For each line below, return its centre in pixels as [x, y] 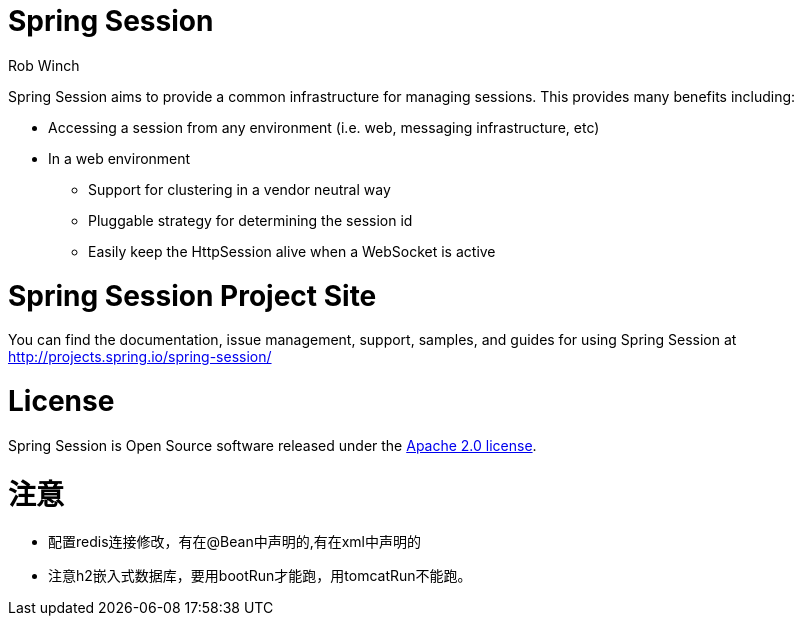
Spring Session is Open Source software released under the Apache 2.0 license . [272, 445]
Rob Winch [44, 65]
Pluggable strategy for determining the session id [250, 220]
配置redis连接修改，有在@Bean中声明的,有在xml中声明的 [234, 542]
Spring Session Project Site [192, 295]
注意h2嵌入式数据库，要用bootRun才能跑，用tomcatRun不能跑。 [260, 576]
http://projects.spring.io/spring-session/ [140, 357]
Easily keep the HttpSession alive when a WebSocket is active [292, 251]
